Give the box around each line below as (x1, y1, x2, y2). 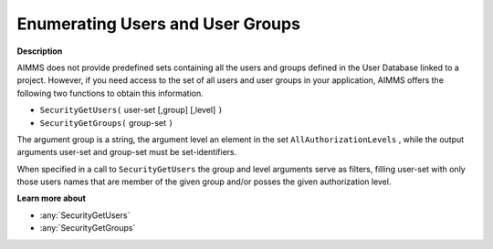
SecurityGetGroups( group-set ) (39, 117, 173, 128)
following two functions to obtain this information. (16, 88, 205, 99)
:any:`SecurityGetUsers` (39, 210, 131, 221)
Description (16, 46, 63, 57)
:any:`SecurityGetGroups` (39, 223, 136, 233)
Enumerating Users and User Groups (16, 14, 301, 34)
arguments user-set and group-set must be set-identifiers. (16, 147, 237, 158)
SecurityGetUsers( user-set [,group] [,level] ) (39, 105, 224, 116)
